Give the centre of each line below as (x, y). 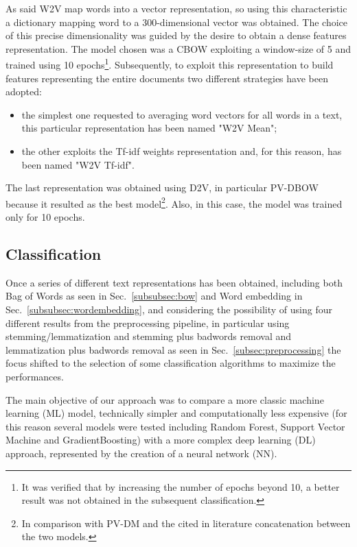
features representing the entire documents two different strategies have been (167, 78)
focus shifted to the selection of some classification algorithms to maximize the (171, 363)
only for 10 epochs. (45, 217)
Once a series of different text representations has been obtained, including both (174, 282)
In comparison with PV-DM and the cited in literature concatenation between (186, 523)
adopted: (24, 92)
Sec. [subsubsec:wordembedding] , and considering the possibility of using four (169, 309)
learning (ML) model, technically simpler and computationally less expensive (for (176, 413)
